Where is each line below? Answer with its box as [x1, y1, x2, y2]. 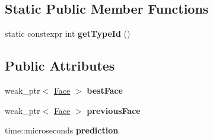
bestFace [87, 84, 123, 96]
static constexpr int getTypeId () [5, 27, 131, 40]
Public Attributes [5, 56, 115, 75]
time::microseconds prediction [5, 124, 119, 136]
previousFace [87, 104, 141, 116]
